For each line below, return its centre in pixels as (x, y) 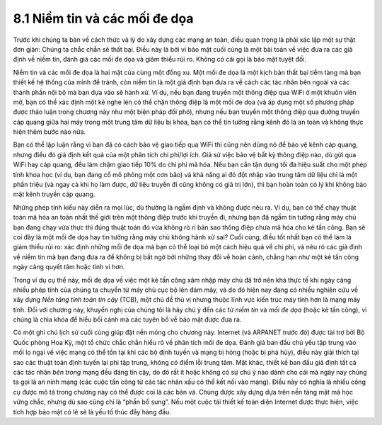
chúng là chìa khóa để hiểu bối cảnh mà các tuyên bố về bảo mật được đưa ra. (127, 319)
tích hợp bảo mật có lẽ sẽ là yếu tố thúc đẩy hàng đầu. (92, 412)
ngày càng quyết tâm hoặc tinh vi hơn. (69, 267)
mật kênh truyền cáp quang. (54, 194)
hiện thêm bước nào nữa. (50, 132)
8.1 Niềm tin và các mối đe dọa (103, 18)
